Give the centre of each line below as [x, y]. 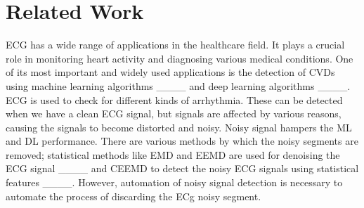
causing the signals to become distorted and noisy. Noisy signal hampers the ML [179, 127]
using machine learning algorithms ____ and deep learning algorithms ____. [178, 85]
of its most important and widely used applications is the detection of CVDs [170, 72]
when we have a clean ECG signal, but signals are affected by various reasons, [174, 113]
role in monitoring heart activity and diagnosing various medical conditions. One [180, 58]
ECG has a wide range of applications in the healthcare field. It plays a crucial [175, 45]
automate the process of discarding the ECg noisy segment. [134, 196]
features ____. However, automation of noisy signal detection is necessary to [174, 182]
